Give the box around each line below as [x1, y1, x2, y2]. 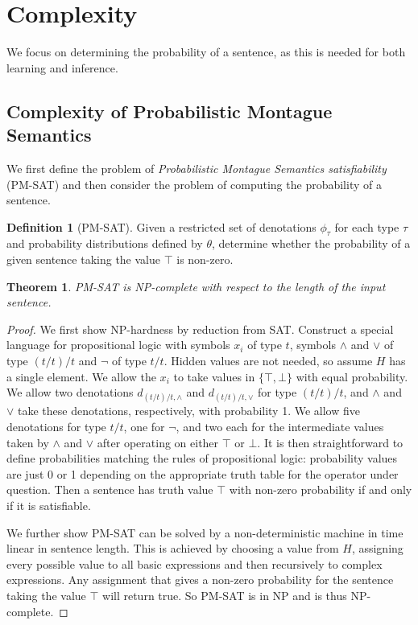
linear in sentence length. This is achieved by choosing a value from [6, 540, 339, 557]
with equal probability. [296, 368, 408, 384]
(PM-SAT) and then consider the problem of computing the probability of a [6, 175, 382, 192]
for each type [334, 218, 399, 235]
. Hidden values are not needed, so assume [163, 352, 373, 369]
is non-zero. [176, 251, 234, 268]
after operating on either [97, 434, 219, 450]
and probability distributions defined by [6, 235, 203, 252]
